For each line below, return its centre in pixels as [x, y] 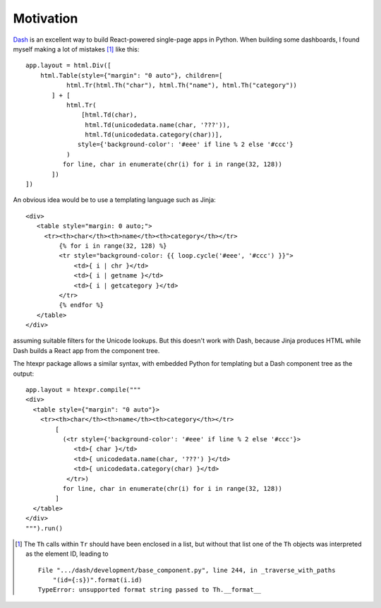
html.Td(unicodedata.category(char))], [154, 135]
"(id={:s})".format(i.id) [98, 580]
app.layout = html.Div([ [68, 66]
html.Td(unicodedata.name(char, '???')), [158, 125]
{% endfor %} [81, 305]
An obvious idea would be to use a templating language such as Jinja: [115, 200]
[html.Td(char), [109, 115]
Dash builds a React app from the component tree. [86, 350]
